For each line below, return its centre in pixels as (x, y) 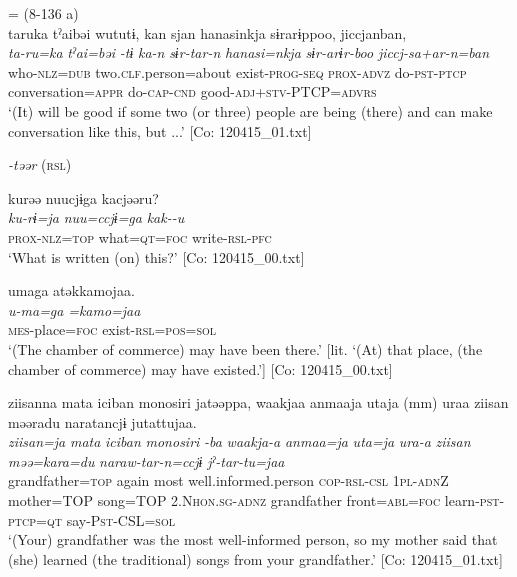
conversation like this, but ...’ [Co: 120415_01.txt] (160, 130)
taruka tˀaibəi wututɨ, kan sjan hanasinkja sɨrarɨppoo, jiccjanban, (207, 32)
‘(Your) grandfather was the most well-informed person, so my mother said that (253, 539)
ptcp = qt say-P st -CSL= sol (91, 519)
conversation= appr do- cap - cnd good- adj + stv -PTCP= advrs (192, 91)
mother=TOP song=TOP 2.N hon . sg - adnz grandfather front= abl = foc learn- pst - (256, 500)
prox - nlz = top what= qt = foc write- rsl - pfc (140, 236)
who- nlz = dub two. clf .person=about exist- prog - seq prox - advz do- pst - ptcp (237, 71)
